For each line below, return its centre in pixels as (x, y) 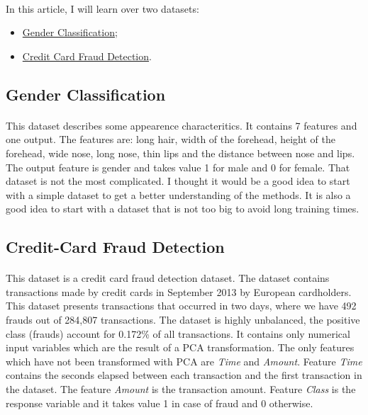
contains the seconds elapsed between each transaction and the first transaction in (184, 375)
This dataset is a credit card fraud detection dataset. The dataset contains (168, 278)
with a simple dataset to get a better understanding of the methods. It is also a (178, 194)
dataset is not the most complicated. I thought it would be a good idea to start (178, 181)
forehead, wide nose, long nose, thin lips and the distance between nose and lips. (180, 153)
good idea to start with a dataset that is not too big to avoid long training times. (183, 209)
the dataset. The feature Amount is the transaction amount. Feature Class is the (181, 389)
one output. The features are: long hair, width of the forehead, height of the (171, 139)
